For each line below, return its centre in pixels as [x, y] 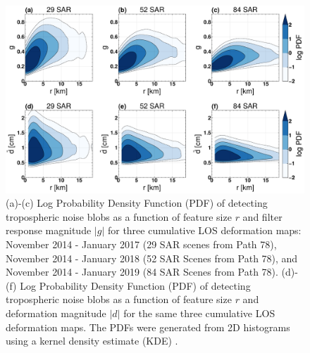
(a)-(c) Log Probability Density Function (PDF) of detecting [137, 203]
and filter [262, 216]
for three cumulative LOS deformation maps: [204, 230]
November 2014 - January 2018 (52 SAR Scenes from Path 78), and [152, 258]
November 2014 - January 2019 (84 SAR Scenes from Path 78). [142, 272]
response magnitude [49, 230]
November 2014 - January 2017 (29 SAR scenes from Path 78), [141, 244]
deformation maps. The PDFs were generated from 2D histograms [148, 327]
